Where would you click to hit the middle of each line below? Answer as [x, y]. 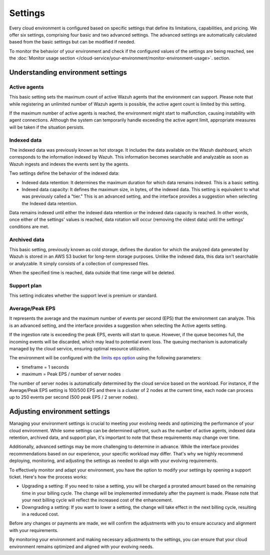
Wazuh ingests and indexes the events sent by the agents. [69, 164]
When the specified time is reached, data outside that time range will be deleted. [92, 273]
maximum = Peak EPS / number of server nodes [71, 374]
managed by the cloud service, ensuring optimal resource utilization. [80, 349]
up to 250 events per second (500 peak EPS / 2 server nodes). [74, 397]
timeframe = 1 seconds [45, 367]
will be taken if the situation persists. [47, 127]
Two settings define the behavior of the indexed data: [64, 173]
